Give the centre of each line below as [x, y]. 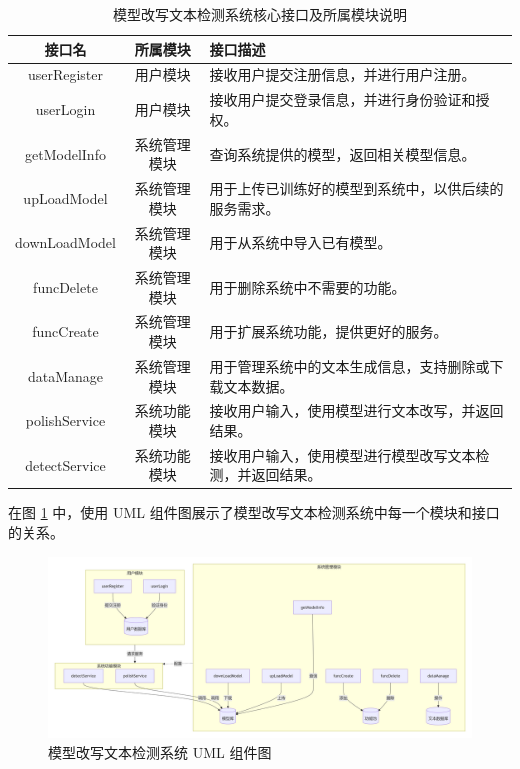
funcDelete [65, 286]
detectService [65, 464]
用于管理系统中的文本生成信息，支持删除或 [349, 365]
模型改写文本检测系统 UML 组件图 [160, 751]
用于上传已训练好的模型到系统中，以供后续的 [356, 188]
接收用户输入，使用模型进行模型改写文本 [342, 454]
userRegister [65, 74]
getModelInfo [65, 153]
